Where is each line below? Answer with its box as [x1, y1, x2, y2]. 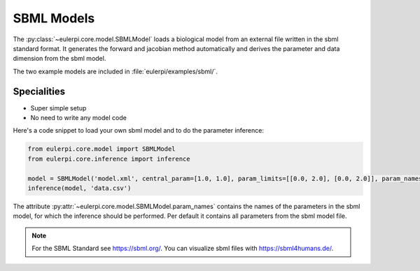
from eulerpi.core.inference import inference [27, 154, 190, 163]
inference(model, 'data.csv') [27, 184, 132, 192]
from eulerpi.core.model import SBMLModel [27, 145, 176, 153]
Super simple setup [30, 103, 87, 112]
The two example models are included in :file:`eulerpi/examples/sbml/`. [13, 67, 218, 75]
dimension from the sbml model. [13, 54, 106, 63]
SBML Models [13, 10, 95, 26]
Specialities [13, 85, 66, 97]
